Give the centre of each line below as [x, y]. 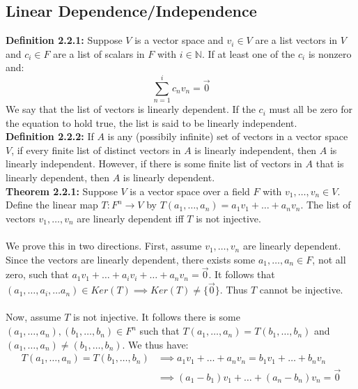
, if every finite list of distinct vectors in [96, 150]
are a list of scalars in [99, 53]
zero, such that [37, 274]
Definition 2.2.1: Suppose [64, 40]
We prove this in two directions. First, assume [104, 246]
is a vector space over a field [190, 191]
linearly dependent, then [58, 177]
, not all [329, 259]
